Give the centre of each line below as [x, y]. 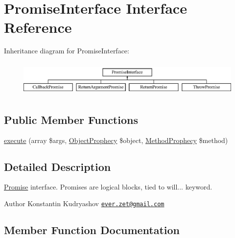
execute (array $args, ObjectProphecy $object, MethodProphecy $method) [116, 140]
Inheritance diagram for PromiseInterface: [67, 51]
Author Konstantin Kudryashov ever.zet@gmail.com [84, 203]
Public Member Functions [71, 119]
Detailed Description [58, 166]
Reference [38, 27]
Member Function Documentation [92, 229]
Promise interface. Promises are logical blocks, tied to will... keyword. [108, 187]
